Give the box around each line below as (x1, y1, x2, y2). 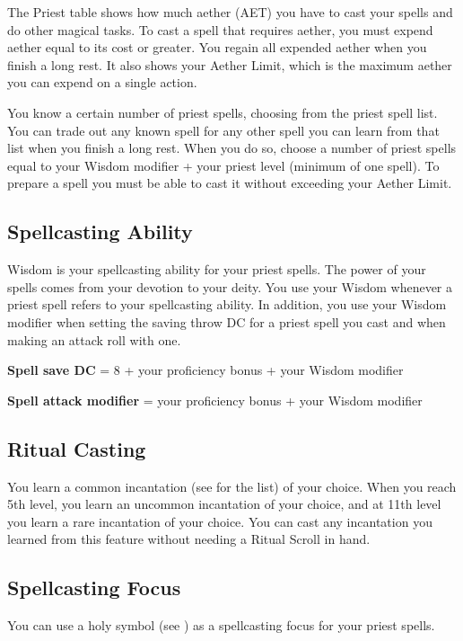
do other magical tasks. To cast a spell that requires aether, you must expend (7, 20, 433, 39)
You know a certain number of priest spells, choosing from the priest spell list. (7, 102, 438, 121)
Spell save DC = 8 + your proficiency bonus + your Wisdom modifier (7, 361, 404, 379)
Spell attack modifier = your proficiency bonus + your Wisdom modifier (7, 390, 423, 409)
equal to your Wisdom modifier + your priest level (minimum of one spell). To (7, 156, 440, 174)
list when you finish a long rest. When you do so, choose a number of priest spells (7, 138, 457, 157)
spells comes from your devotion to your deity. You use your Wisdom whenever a (7, 277, 453, 296)
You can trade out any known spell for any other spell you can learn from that (7, 120, 440, 139)
